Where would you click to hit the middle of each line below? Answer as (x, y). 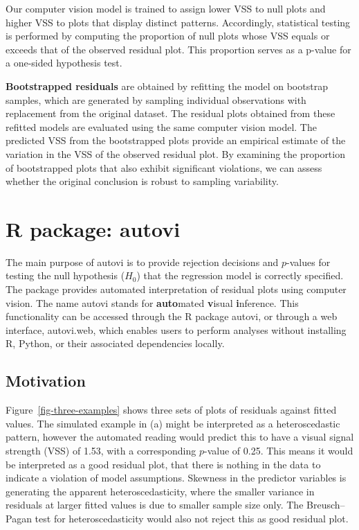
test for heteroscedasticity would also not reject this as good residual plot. (192, 518)
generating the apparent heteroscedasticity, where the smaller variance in (160, 491)
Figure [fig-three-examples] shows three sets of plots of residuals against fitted (171, 410)
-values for (309, 262)
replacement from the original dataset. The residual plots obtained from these (171, 113)
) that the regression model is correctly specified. (240, 275)
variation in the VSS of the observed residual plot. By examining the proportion (175, 153)
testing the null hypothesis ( (65, 275)
